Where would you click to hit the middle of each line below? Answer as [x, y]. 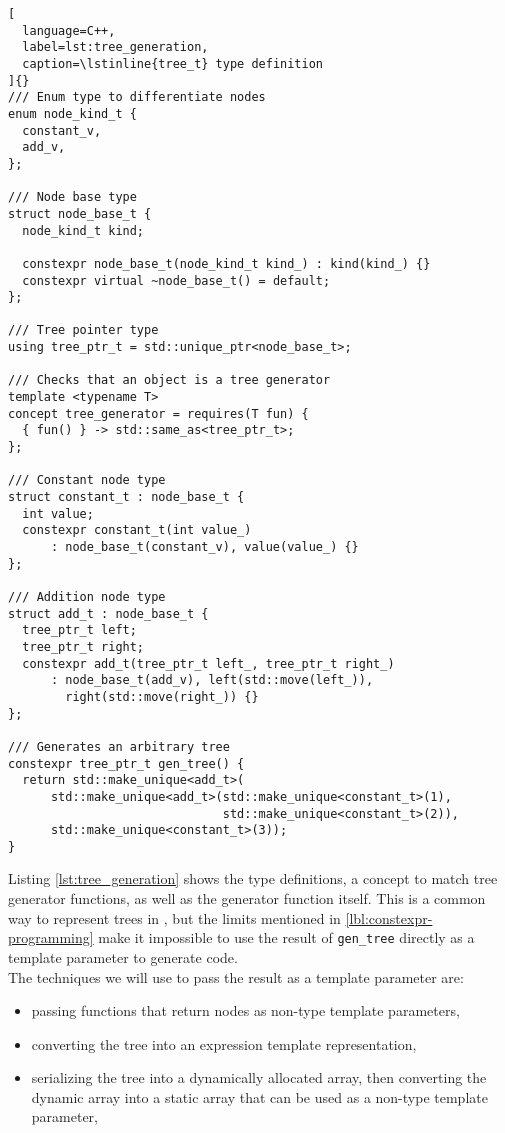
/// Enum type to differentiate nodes [137, 97]
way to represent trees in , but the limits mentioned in [174, 917]
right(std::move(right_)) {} [162, 696]
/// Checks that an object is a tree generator [169, 380]
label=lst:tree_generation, [115, 47]
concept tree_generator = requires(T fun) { [158, 413]
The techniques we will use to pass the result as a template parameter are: [236, 976]
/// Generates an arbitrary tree [119, 746]
